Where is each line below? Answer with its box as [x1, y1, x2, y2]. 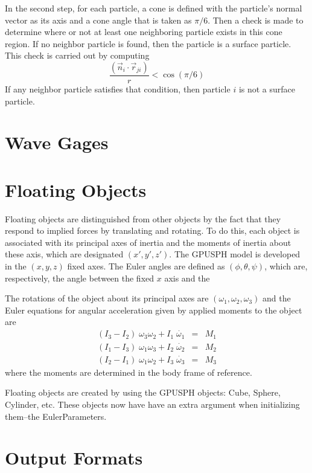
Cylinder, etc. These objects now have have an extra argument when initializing [5, 397, 300, 410]
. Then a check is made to [208, 13, 304, 26]
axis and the [164, 271, 210, 284]
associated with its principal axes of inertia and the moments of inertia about [5, 236, 291, 248]
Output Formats [5, 445, 143, 470]
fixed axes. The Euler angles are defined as [67, 260, 225, 272]
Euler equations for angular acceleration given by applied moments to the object [5, 303, 302, 316]
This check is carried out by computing [5, 49, 150, 62]
